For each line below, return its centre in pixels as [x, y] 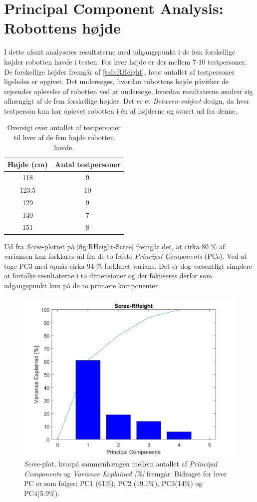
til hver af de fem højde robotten [64, 137]
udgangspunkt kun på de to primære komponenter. [82, 285]
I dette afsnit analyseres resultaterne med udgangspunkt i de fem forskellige [120, 52]
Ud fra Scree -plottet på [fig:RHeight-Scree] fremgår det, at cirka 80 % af [115, 246]
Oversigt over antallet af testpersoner [64, 127]
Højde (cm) [28, 164]
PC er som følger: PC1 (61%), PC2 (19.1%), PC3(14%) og [113, 483]
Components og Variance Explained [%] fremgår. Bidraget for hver [126, 473]
